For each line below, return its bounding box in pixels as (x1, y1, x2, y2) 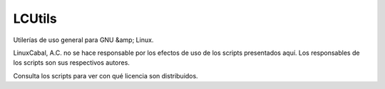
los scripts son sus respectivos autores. (13, 58, 130, 67)
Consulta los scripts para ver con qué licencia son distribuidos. (13, 71, 199, 80)
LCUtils (13, 11, 57, 26)
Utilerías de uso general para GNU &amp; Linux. (13, 36, 154, 44)
